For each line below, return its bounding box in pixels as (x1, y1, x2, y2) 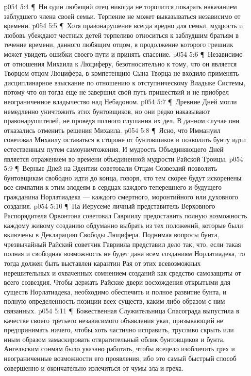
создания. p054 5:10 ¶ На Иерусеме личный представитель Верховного (4, 201, 215, 211)
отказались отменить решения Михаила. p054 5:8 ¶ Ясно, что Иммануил (4, 125, 220, 135)
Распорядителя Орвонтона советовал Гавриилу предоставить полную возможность (4, 211, 247, 221)
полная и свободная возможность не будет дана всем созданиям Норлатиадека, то (4, 248, 245, 259)
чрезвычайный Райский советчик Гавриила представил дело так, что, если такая (4, 239, 241, 249)
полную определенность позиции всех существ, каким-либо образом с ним (4, 296, 225, 306)
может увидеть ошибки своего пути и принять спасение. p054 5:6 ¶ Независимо (4, 49, 243, 59)
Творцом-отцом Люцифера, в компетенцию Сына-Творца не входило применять (4, 68, 239, 78)
